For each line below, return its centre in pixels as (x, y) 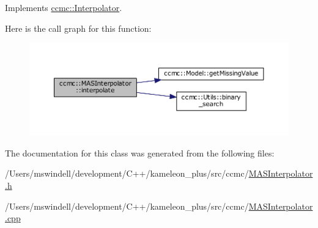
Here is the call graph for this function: (78, 28)
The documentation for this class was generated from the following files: (140, 153)
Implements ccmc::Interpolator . (64, 7)
